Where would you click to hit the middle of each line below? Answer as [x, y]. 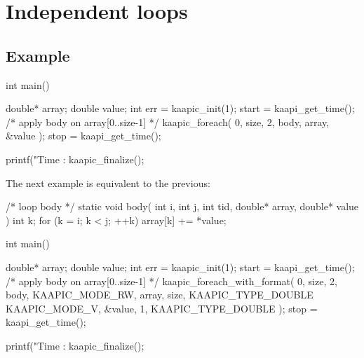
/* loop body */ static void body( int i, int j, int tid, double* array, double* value [182, 206]
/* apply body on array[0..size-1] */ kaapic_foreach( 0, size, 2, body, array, [168, 122]
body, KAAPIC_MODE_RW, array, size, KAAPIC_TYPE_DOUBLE [160, 295]
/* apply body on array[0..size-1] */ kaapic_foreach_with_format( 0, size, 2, [171, 281]
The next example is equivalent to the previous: [108, 183]
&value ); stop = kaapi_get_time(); [83, 136]
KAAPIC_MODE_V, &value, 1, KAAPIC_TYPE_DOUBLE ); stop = [162, 308]
